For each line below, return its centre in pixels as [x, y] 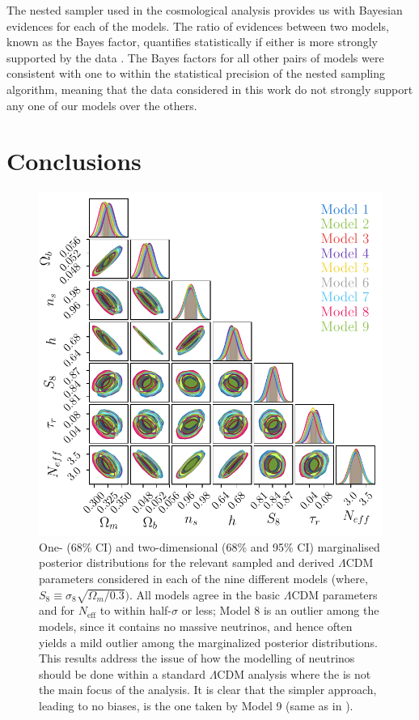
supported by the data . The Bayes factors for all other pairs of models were [195, 57]
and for [57, 610]
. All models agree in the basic [205, 594]
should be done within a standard [122, 673]
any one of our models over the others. [102, 105]
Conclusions [74, 161]
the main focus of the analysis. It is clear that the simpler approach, [208, 690]
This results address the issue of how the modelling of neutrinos [197, 658]
